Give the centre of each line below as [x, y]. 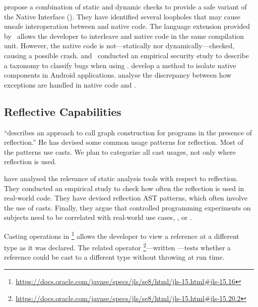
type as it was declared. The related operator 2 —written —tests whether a [118, 247]
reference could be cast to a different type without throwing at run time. [114, 257]
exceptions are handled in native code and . [70, 84]
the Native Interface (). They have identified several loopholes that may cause [122, 16]
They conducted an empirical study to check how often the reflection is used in [124, 188]
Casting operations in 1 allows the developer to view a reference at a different [122, 235]
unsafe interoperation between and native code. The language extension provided [127, 26]
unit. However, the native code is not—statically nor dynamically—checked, [119, 46]
